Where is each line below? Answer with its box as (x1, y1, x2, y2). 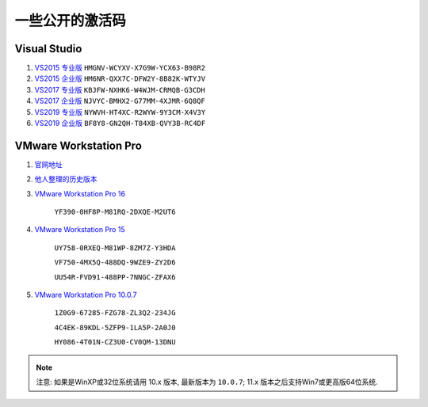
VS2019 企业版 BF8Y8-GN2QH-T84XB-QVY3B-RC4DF (34, 119, 206, 128)
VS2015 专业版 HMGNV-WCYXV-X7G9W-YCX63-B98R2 (34, 63, 206, 73)
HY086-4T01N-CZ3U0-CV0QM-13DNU (54, 337, 176, 347)
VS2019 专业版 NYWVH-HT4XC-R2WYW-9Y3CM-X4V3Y (34, 107, 206, 116)
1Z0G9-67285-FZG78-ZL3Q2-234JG (54, 309, 176, 318)
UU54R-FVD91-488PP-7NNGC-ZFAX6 (54, 272, 176, 281)
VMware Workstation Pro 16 (34, 188, 126, 198)
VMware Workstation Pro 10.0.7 (34, 290, 138, 300)
